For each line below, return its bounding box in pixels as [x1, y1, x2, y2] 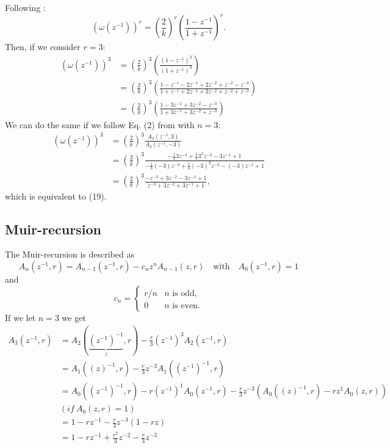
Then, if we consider [5, 40, 81, 53]
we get [62, 311, 86, 323]
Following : [5, 1, 46, 13]
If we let [5, 311, 36, 323]
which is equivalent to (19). [5, 189, 107, 202]
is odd [172, 289, 195, 298]
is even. [172, 301, 200, 310]
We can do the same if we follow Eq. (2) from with [5, 118, 195, 131]
